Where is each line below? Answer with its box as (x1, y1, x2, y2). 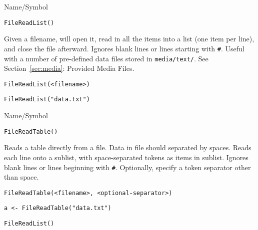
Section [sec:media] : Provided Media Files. (4, 63, 134, 73)
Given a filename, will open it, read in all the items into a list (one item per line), (4, 33, 254, 44)
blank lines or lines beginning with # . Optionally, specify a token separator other (4, 162, 251, 172)
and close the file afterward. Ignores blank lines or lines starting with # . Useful (4, 43, 244, 53)
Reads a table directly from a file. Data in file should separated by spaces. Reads (4, 142, 251, 153)
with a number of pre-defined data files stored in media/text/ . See (4, 53, 208, 63)
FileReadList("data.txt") (4, 96, 90, 103)
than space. (4, 172, 39, 182)
